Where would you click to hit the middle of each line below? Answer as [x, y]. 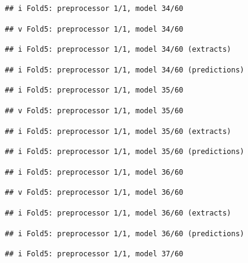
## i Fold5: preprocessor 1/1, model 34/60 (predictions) [125, 70]
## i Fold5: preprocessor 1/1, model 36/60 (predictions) [125, 233]
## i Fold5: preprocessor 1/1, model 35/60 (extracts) [118, 131]
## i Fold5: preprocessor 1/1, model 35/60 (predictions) [125, 152]
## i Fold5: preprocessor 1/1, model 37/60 [94, 254]
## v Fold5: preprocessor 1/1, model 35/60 [94, 110]
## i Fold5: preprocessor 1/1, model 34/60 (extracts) [118, 50]
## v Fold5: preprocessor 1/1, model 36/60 [94, 193]
